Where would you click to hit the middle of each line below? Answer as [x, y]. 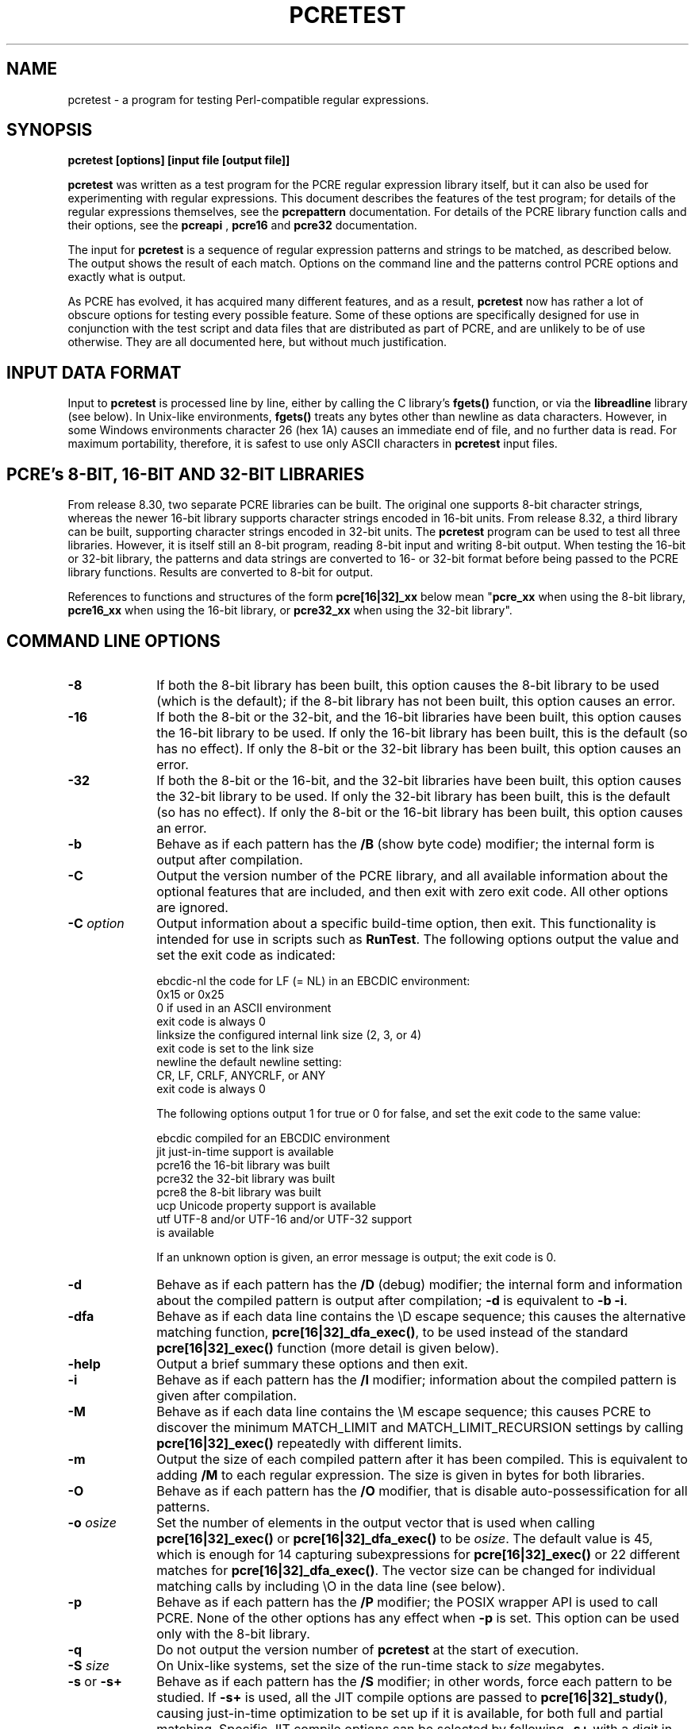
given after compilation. [227, 1395]
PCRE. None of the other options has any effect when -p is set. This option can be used [418, 1617]
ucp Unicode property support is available [267, 1205]
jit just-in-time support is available [245, 1151]
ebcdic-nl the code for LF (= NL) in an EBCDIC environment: [313, 980]
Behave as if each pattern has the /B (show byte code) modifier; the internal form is [406, 843]
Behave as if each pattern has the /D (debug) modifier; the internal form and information [420, 1284]
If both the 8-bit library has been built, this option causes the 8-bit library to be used [408, 685]
